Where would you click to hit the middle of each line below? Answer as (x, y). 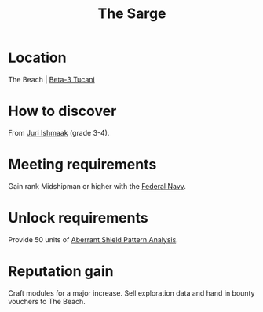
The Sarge (132, 14)
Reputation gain (61, 271)
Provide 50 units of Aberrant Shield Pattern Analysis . (93, 239)
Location (37, 58)
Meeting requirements (82, 165)
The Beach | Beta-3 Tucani (52, 79)
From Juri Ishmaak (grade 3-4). (59, 132)
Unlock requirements (78, 218)
